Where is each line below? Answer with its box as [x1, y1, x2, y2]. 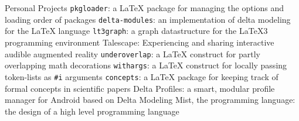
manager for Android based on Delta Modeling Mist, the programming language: [5, 94, 295, 106]
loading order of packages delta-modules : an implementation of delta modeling [5, 13, 291, 25]
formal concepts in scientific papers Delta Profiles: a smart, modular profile [5, 82, 275, 94]
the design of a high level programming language [5, 105, 179, 117]
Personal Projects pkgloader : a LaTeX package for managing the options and [5, 2, 284, 13]
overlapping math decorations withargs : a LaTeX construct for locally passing [5, 59, 287, 71]
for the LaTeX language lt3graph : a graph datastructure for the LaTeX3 [5, 25, 268, 37]
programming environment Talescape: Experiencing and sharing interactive [5, 36, 274, 48]
